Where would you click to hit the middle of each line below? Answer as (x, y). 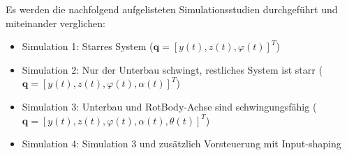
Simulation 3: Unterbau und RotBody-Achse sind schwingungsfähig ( (169, 106)
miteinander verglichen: (56, 23)
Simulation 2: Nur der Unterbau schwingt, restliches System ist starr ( (172, 69)
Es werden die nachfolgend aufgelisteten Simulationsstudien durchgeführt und (172, 9)
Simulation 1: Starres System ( (88, 46)
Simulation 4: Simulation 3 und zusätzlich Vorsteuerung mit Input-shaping (182, 144)
